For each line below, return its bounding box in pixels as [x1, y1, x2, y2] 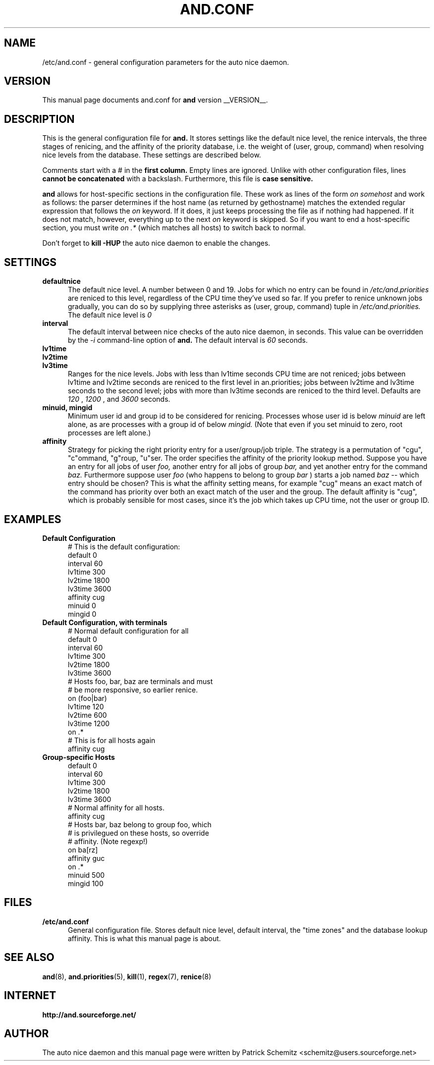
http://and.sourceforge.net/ [42, 1010, 136, 1019]
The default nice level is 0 [68, 311, 152, 319]
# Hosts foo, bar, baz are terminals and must [68, 677, 213, 686]
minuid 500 [68, 870, 105, 879]
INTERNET [4, 989, 56, 1002]
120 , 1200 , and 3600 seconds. [68, 395, 170, 404]
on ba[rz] [68, 845, 98, 854]
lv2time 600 [68, 710, 107, 719]
